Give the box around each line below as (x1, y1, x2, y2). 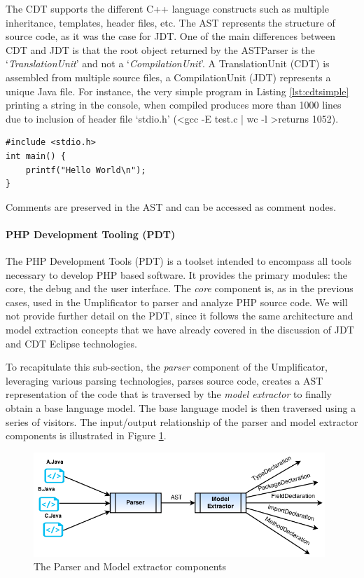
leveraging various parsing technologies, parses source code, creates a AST (6, 373, 323, 387)
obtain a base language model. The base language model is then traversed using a (6, 401, 356, 415)
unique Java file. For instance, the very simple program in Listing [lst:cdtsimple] (6, 83, 349, 98)
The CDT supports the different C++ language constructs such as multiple (6, 1, 329, 15)
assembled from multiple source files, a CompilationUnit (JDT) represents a (6, 69, 331, 84)
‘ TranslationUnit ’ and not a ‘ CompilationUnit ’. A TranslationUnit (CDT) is (6, 56, 330, 71)
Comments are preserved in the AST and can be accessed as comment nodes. (6, 199, 337, 214)
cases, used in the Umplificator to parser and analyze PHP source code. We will (6, 294, 348, 309)
